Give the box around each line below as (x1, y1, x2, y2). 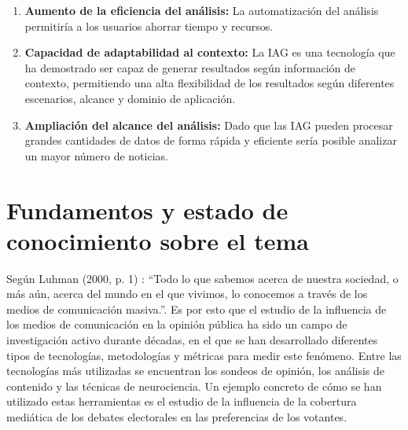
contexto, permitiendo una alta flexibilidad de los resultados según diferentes (24, 75, 395, 91)
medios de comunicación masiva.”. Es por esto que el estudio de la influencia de (6, 300, 387, 317)
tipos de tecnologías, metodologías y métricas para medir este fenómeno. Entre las (6, 347, 402, 363)
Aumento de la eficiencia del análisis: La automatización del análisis (24, 2, 379, 18)
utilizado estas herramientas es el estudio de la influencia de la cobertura (6, 393, 357, 410)
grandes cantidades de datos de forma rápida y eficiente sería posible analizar (24, 132, 397, 149)
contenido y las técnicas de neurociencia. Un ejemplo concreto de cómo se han (6, 377, 382, 394)
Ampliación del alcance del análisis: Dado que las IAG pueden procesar (24, 116, 393, 133)
